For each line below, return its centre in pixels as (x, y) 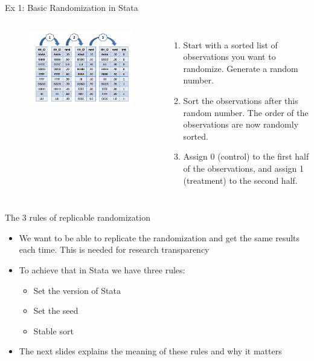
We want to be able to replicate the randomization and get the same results (159, 237)
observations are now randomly (241, 124)
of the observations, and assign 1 (244, 168)
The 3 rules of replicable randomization (78, 217)
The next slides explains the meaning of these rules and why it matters (150, 351)
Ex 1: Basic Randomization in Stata (72, 7)
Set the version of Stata (77, 290)
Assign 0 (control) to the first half (246, 156)
